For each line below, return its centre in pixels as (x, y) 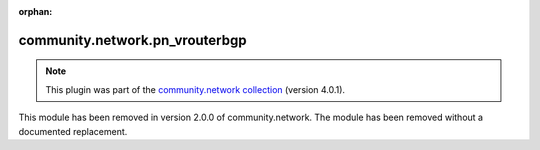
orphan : (35, 11)
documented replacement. (73, 131)
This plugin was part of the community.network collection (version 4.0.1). (195, 89)
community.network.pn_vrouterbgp (132, 40)
